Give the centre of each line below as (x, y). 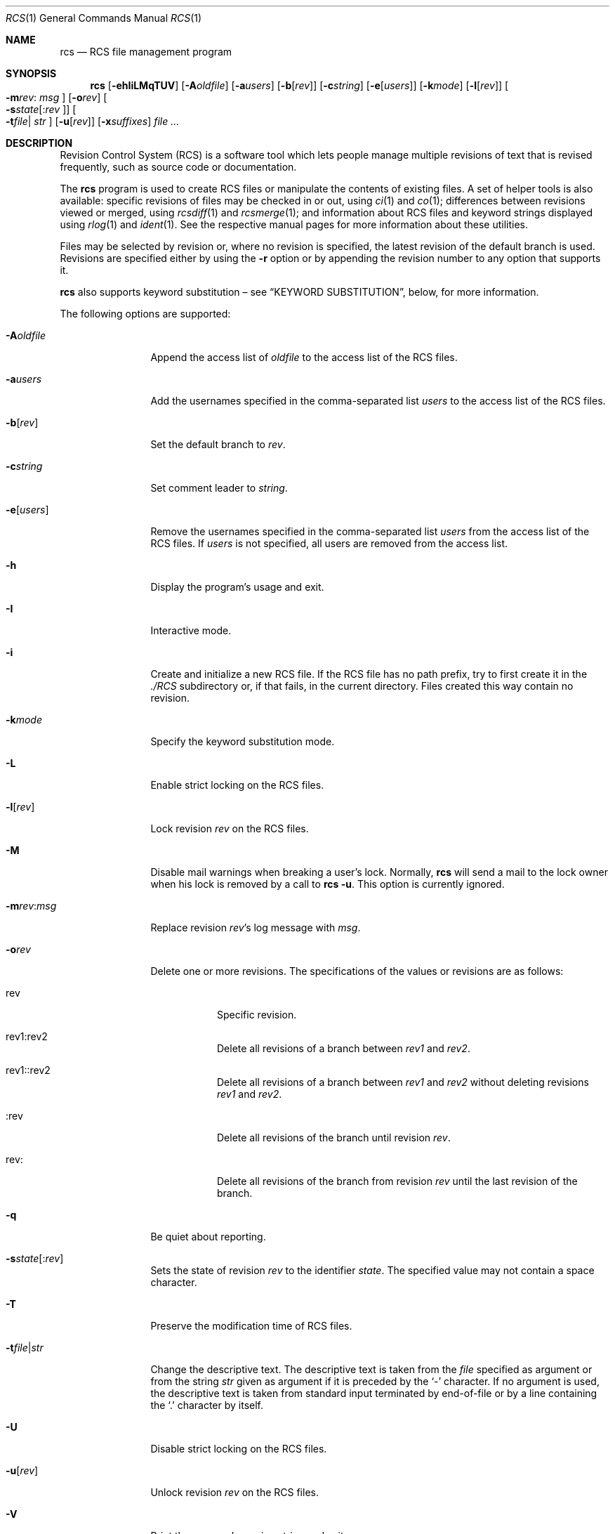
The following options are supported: (145, 314)
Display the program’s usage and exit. (237, 587)
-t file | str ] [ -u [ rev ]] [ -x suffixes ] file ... (93, 121)
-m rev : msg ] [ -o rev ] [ (57, 97)
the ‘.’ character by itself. (207, 1405)
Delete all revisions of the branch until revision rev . (334, 1138)
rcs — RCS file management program (146, 52)
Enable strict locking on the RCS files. (237, 785)
